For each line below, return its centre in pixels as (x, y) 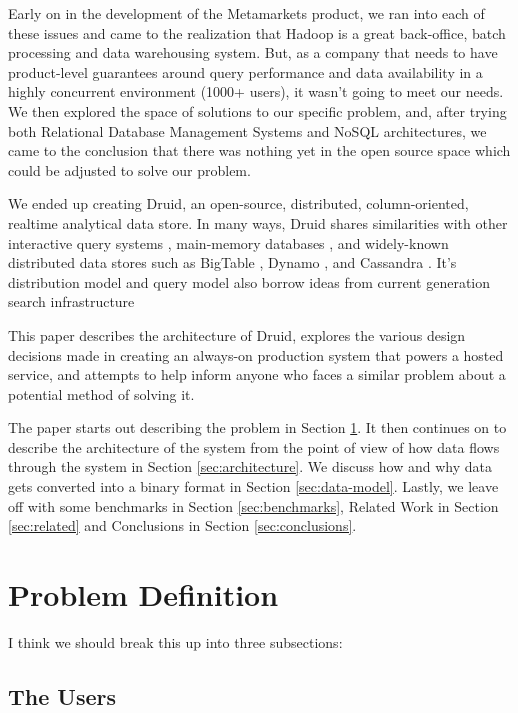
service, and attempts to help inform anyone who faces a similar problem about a (257, 374)
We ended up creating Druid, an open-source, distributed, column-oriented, (238, 203)
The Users (62, 695)
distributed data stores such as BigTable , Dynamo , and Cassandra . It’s (232, 262)
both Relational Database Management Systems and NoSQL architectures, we (247, 130)
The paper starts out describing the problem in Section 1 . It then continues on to (257, 427)
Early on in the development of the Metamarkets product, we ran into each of (246, 13)
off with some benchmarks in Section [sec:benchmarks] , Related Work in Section (253, 505)
